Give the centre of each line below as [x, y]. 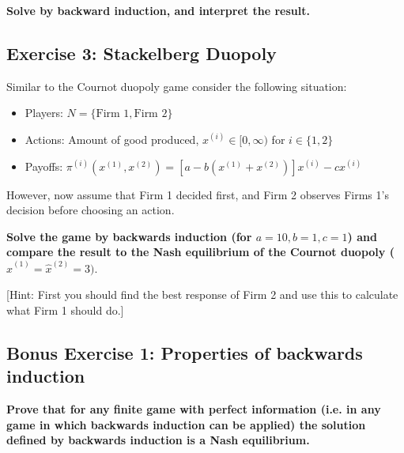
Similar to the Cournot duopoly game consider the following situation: [177, 86]
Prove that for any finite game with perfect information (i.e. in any [194, 408]
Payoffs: [44, 166]
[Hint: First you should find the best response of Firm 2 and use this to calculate [202, 294]
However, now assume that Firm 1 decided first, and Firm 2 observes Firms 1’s [198, 194]
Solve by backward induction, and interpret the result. [158, 10]
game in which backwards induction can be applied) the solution [186, 424]
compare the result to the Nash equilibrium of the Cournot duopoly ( [200, 252]
